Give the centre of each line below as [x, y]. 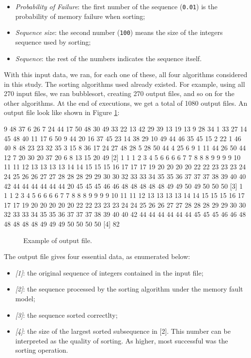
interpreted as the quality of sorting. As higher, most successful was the [122, 340]
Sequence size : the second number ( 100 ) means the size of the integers [119, 32]
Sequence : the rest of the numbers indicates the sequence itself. [109, 58]
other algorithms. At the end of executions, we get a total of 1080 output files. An [126, 103]
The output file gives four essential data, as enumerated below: [97, 256]
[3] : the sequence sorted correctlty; [66, 315]
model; [25, 298]
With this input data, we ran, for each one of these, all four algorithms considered [126, 74]
